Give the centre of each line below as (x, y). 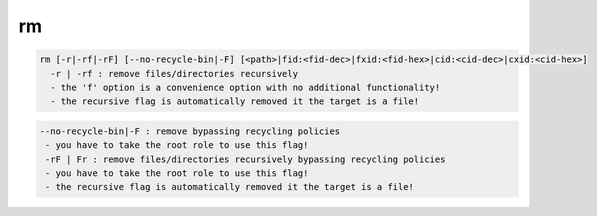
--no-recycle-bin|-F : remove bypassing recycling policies (190, 131)
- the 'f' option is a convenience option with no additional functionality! (245, 87)
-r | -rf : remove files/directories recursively (174, 73)
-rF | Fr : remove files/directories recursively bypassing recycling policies (245, 159)
